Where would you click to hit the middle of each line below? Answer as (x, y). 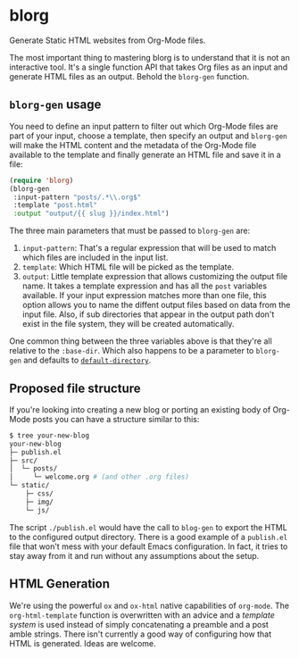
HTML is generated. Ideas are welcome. (83, 643)
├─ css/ (39, 494)
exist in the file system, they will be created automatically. (128, 324)
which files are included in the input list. (95, 258)
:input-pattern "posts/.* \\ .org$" (77, 197)
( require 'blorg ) (42, 180)
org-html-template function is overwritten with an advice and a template (142, 615)
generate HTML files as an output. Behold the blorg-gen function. (129, 76)
